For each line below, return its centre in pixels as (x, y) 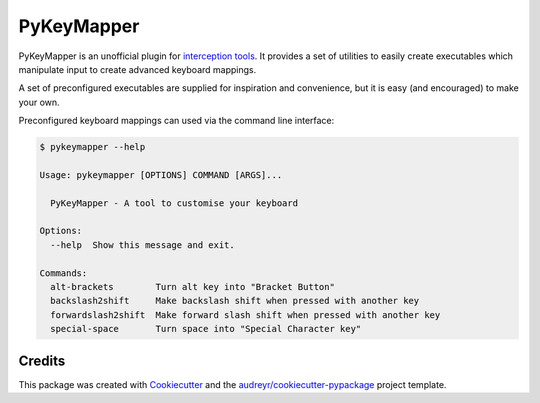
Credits (42, 360)
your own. (39, 102)
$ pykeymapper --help (92, 147)
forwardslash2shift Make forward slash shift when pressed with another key (245, 314)
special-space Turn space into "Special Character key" (206, 329)
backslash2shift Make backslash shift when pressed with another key (235, 301)
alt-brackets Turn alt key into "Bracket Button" (192, 286)
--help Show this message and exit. (142, 244)
